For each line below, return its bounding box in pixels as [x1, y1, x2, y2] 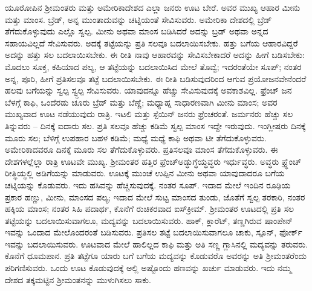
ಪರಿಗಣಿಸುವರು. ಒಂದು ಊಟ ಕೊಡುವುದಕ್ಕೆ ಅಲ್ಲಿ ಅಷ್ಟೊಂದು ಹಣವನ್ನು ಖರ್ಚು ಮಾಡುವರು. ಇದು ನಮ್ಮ [5, 261, 291, 274]
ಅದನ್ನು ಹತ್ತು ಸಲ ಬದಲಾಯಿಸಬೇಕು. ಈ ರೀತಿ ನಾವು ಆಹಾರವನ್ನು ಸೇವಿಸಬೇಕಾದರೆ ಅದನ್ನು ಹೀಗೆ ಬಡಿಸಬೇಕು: [5, 48, 305, 61]
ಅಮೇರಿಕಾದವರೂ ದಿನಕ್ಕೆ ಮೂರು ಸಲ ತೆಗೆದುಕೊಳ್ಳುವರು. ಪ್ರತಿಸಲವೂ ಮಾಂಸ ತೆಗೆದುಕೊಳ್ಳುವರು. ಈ [5, 143, 278, 156]
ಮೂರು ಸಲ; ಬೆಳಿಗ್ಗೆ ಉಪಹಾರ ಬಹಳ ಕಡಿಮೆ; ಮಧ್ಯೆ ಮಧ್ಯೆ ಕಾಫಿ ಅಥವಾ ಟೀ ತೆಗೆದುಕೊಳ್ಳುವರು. [5, 131, 267, 144]
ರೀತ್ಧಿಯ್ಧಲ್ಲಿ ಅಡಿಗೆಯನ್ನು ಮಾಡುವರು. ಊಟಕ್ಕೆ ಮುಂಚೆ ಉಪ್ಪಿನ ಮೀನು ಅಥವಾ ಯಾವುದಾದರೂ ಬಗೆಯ [5, 167, 285, 179]
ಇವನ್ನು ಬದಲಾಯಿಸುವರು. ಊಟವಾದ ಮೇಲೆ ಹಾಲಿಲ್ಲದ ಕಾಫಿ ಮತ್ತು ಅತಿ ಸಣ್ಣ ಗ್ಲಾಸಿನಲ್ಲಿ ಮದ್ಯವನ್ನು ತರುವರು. [5, 237, 308, 250]
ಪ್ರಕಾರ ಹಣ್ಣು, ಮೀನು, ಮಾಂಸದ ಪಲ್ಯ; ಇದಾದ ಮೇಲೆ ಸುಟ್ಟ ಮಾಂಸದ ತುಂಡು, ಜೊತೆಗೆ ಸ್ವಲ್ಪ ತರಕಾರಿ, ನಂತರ [5, 190, 305, 203]
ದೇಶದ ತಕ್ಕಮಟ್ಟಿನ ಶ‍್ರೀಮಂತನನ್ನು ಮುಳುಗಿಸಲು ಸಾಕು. [5, 273, 151, 286]
